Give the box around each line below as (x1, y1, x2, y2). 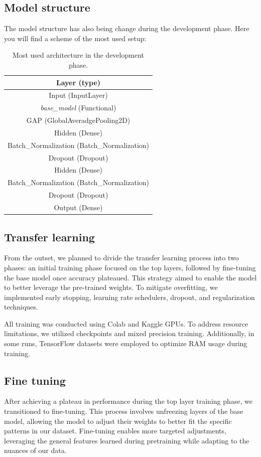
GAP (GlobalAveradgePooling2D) (26, 115, 130, 125)
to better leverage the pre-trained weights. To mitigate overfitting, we (4, 282, 218, 292)
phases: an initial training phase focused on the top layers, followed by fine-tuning (4, 262, 256, 272)
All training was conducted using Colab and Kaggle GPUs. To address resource (4, 318, 248, 329)
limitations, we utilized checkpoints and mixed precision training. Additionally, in (4, 328, 254, 339)
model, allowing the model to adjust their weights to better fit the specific (4, 415, 232, 426)
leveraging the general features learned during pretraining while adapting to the (4, 435, 249, 445)
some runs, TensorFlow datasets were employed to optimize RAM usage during (4, 338, 247, 349)
